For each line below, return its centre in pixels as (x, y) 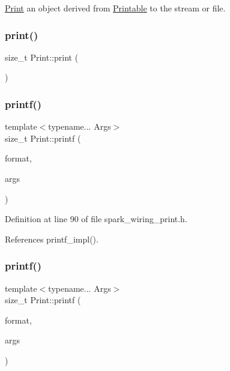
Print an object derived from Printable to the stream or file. (115, 8)
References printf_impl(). (52, 239)
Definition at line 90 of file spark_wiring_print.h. (96, 219)
